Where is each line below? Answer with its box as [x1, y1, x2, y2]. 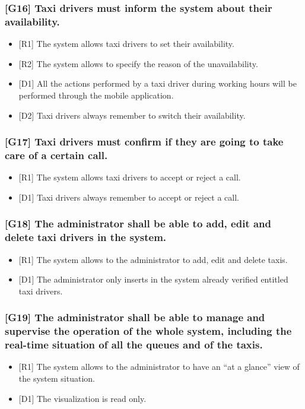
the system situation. [18, 372, 95, 385]
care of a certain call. [5, 147, 108, 162]
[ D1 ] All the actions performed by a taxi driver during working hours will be [18, 77, 297, 90]
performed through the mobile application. [18, 88, 174, 101]
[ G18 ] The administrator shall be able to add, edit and [5, 216, 272, 231]
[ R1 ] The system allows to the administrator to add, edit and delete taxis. [18, 253, 288, 265]
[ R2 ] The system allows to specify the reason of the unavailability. [18, 57, 258, 69]
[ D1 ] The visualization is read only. [18, 392, 147, 404]
